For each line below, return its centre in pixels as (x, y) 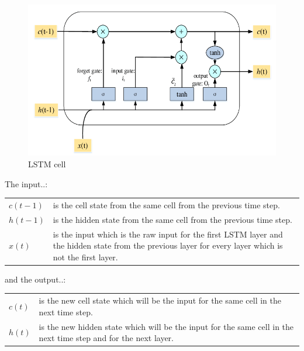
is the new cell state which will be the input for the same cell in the (160, 300)
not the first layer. (85, 257)
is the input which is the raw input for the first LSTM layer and (168, 234)
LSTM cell (47, 164)
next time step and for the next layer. (106, 338)
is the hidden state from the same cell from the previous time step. (172, 219)
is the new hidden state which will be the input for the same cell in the (166, 326)
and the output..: (35, 279)
